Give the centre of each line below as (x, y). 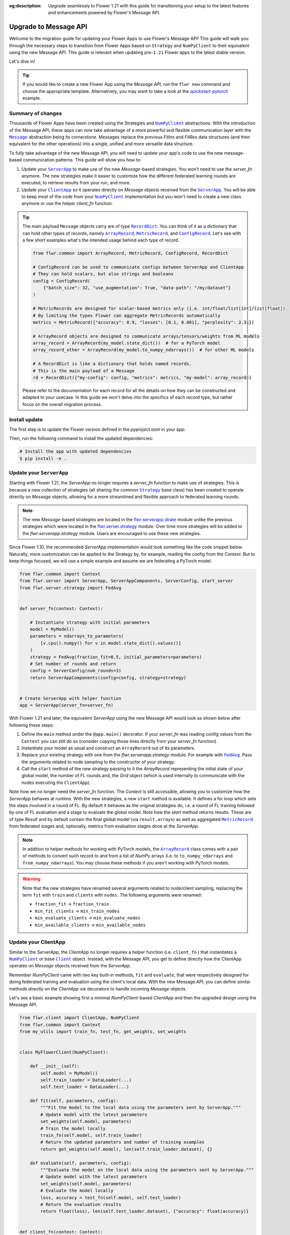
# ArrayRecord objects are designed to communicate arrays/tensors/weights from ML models (146, 336)
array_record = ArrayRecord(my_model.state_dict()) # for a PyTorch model (127, 343)
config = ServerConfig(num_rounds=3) (76, 671)
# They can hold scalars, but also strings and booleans (103, 274)
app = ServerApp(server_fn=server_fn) (66, 705)
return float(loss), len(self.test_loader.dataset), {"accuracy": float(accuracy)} (145, 1211)
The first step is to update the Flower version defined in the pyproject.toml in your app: (97, 429)
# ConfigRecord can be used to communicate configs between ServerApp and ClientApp (138, 267)
